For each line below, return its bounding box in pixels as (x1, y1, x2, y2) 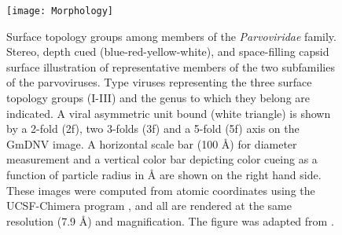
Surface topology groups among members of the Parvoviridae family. (6, 28, 336, 44)
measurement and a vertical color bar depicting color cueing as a (6, 151, 318, 167)
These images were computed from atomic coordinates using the (6, 182, 315, 198)
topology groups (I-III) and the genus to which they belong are (6, 90, 311, 106)
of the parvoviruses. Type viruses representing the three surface (6, 74, 312, 90)
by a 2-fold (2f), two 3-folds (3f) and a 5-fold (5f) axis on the (6, 120, 300, 137)
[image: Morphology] (6, 6, 114, 17)
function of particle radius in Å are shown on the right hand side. (6, 167, 322, 182)
